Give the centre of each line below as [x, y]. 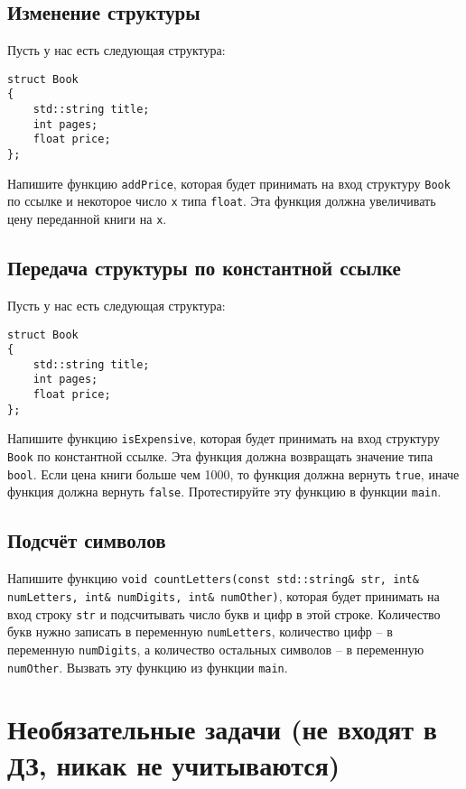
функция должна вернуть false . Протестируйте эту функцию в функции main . [224, 492]
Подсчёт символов [87, 540]
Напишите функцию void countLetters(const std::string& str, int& [213, 578]
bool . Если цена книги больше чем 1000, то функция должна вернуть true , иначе [233, 473]
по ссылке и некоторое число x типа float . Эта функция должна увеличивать [222, 201]
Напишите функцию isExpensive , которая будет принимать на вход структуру [224, 438]
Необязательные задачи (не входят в [222, 729]
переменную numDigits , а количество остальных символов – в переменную [216, 649]
